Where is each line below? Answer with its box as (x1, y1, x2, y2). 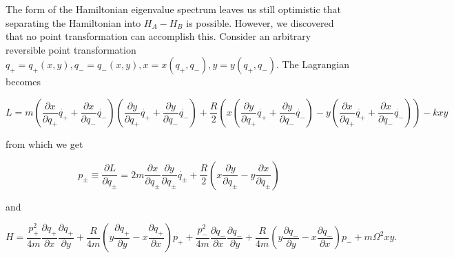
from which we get (6, 136, 83, 151)
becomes (6, 74, 41, 89)
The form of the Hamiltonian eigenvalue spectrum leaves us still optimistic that (6, 2, 341, 16)
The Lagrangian (282, 57, 349, 72)
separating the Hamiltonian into (6, 15, 141, 30)
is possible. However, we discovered (186, 15, 334, 30)
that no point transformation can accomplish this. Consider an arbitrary (6, 29, 311, 43)
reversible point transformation (6, 42, 136, 56)
